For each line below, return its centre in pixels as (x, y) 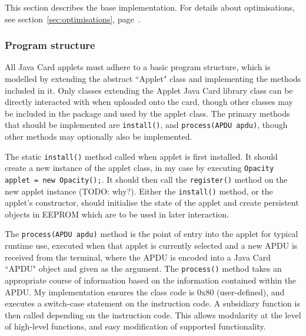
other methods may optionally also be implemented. (99, 136)
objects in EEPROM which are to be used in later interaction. (117, 214)
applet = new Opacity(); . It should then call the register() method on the (146, 179)
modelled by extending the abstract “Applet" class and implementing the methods (153, 78)
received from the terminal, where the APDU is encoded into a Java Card (138, 257)
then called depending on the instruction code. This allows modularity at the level (153, 314)
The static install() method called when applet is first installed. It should (141, 156)
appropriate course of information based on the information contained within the (151, 280)
